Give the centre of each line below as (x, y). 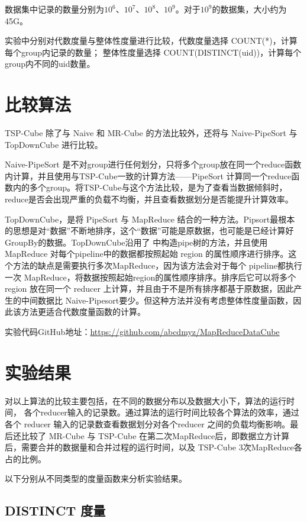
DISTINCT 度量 (55, 510)
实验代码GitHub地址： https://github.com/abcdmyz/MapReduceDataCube (142, 331)
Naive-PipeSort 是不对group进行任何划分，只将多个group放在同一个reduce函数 (153, 164)
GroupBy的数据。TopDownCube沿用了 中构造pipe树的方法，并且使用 (136, 242)
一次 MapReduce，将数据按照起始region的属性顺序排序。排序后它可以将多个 (151, 277)
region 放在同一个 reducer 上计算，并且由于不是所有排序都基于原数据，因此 (149, 289)
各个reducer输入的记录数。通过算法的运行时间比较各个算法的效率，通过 (161, 412)
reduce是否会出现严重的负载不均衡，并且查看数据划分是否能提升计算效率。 (149, 199)
